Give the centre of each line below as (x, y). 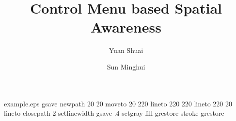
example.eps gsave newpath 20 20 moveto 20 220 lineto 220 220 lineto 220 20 (118, 103)
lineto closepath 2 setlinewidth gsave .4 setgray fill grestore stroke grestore (114, 113)
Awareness (126, 27)
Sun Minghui (126, 66)
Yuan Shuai (126, 50)
